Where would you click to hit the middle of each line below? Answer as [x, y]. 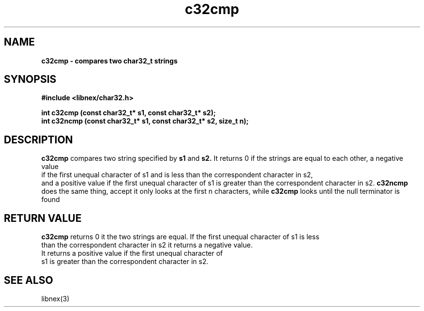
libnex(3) [55, 298]
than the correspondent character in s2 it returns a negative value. [147, 245]
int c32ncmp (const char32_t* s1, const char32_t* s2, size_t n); [145, 121]
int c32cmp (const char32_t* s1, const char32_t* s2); [129, 113]
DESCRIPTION [38, 140]
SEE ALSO [29, 280]
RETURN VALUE [43, 218]
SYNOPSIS [30, 79]
